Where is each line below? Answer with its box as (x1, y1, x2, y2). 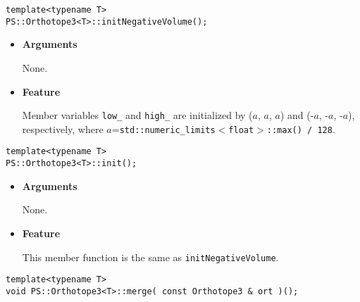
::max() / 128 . (266, 121, 335, 136)
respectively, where (22, 121, 104, 136)
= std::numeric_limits (111, 121, 216, 136)
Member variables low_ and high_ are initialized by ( (22, 108, 253, 122)
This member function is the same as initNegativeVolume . (22, 249, 279, 264)
